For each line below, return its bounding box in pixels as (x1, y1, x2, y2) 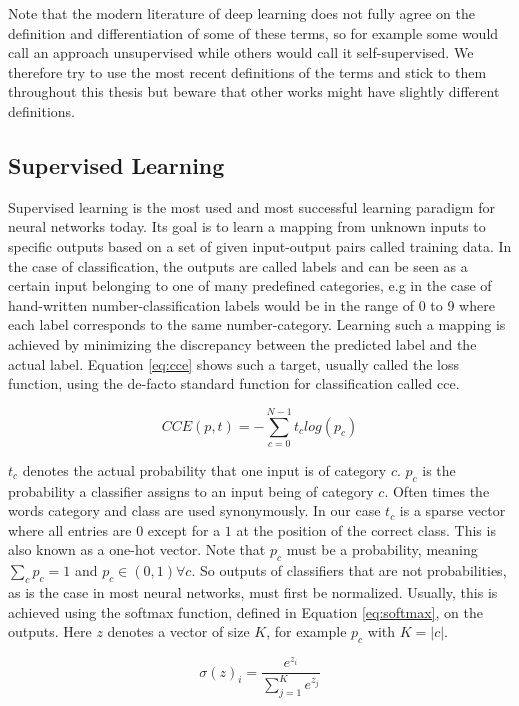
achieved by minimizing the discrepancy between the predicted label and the (8, 333, 477, 354)
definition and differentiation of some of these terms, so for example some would (8, 22, 499, 43)
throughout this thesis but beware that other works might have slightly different (8, 81, 500, 102)
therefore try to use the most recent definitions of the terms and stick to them (8, 61, 487, 82)
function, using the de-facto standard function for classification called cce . (8, 373, 460, 394)
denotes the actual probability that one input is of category (22, 459, 387, 480)
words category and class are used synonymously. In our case (8, 500, 381, 521)
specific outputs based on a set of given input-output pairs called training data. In (8, 235, 512, 256)
